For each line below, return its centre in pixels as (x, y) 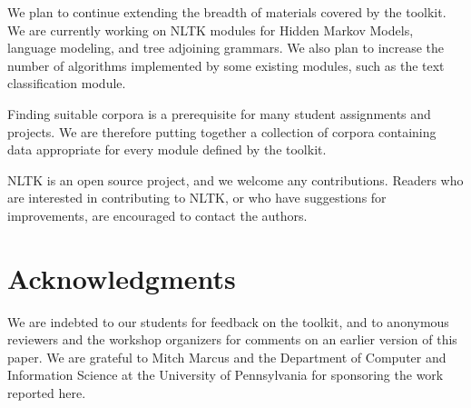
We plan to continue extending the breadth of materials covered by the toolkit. (227, 12)
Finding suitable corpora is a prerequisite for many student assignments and (219, 113)
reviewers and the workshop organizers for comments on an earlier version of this (232, 339)
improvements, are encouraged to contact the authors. (157, 215)
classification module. (67, 83)
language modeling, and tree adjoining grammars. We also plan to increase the (226, 48)
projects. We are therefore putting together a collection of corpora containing (222, 131)
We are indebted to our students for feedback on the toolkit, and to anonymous (228, 321)
